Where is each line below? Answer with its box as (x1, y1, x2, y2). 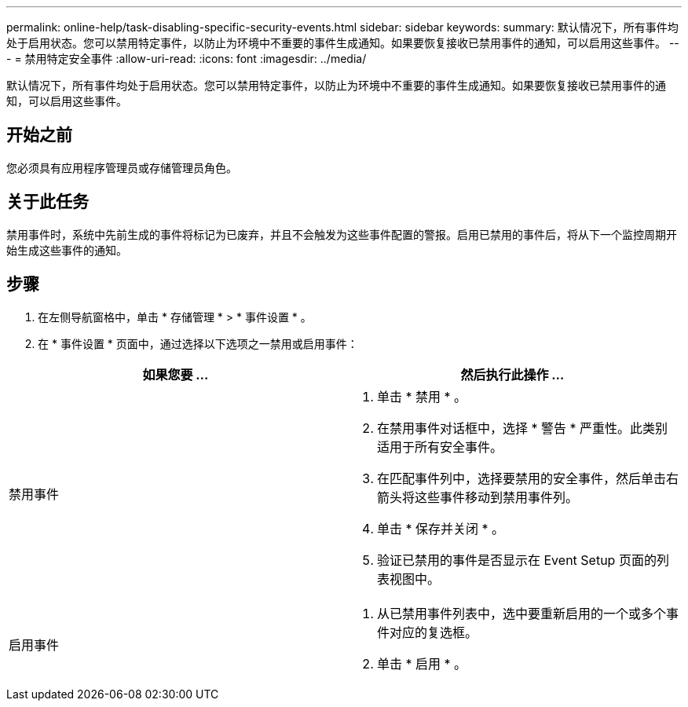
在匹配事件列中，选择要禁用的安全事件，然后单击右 (377, 470, 679, 486)
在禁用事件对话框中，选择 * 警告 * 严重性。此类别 (377, 419, 668, 436)
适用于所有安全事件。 (377, 438, 503, 455)
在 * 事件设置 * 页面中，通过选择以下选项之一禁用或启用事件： (38, 336, 358, 350)
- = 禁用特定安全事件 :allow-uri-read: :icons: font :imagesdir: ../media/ (6, 52, 367, 65)
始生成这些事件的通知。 (6, 243, 127, 257)
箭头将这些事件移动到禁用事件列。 (377, 489, 579, 505)
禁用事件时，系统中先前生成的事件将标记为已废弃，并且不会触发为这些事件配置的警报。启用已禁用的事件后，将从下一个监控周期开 (6, 227, 677, 241)
